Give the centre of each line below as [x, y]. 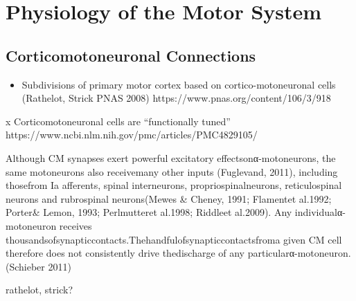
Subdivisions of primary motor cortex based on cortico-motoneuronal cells [179, 84]
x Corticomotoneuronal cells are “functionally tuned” [118, 121]
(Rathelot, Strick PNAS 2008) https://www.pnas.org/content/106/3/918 [176, 98]
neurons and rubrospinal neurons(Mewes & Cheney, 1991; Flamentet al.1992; [169, 198]
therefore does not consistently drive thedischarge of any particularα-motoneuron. [178, 253]
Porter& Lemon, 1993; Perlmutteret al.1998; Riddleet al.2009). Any [149, 212]
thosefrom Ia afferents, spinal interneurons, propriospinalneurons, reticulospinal [174, 185]
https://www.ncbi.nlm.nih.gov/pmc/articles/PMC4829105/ [132, 135]
